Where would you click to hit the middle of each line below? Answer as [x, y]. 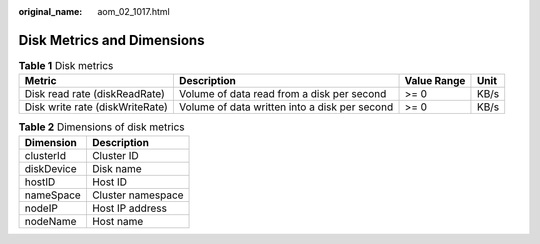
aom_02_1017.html [133, 11]
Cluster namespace [137, 195]
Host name [117, 221]
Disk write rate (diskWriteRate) [96, 107]
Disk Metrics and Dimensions [111, 40]
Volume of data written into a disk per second [286, 107]
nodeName [50, 221]
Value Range [435, 81]
